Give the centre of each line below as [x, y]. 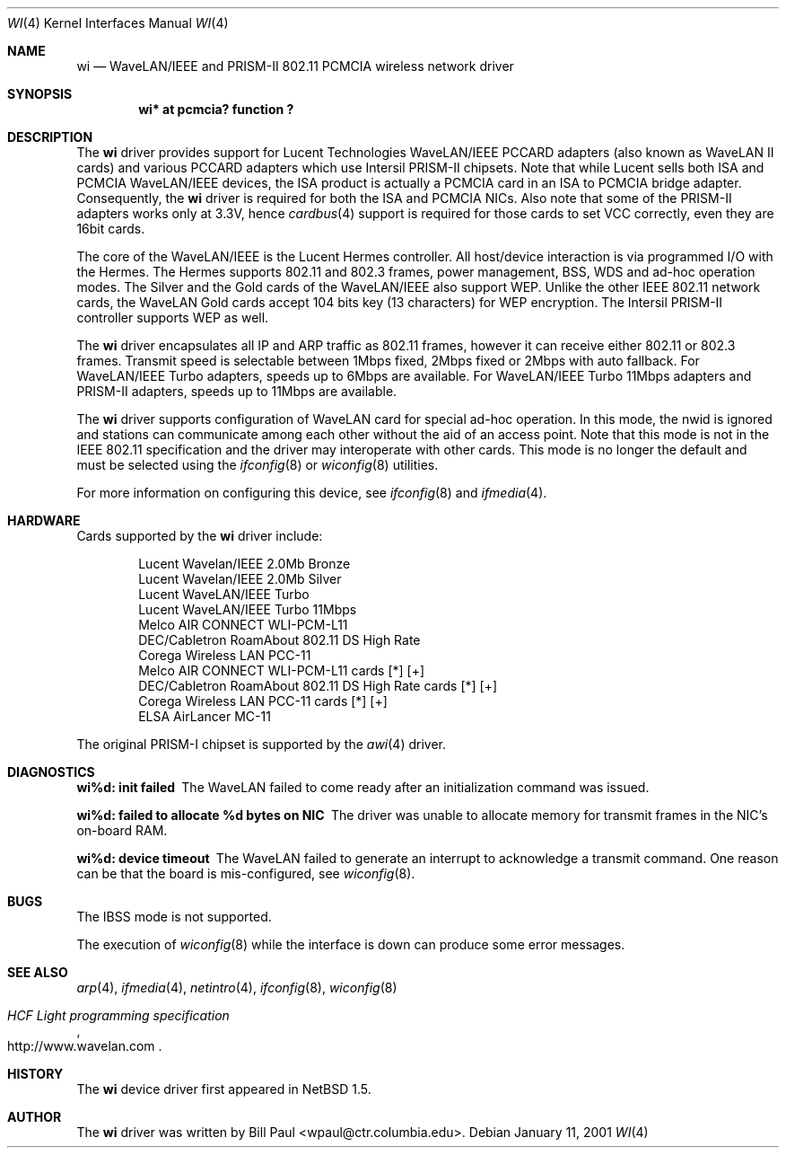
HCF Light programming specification [118, 1015]
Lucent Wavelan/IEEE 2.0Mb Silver [240, 579]
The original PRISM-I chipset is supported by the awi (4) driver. [262, 744]
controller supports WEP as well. [173, 317]
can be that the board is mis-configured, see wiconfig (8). [246, 873]
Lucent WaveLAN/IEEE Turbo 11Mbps [248, 609]
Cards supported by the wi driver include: [200, 536]
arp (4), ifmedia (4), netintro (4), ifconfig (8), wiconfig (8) [237, 987]
